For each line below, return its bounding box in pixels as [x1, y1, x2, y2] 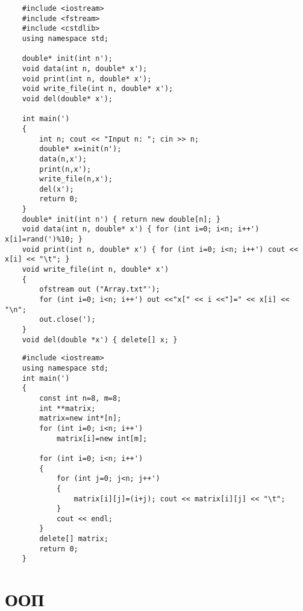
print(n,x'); [39, 164, 92, 174]
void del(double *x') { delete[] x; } [22, 335, 178, 344]
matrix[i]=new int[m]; [56, 434, 148, 443]
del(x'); [39, 184, 74, 193]
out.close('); [39, 315, 96, 324]
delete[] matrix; [39, 534, 108, 544]
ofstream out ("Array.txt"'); [39, 285, 160, 294]
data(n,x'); [39, 154, 87, 163]
